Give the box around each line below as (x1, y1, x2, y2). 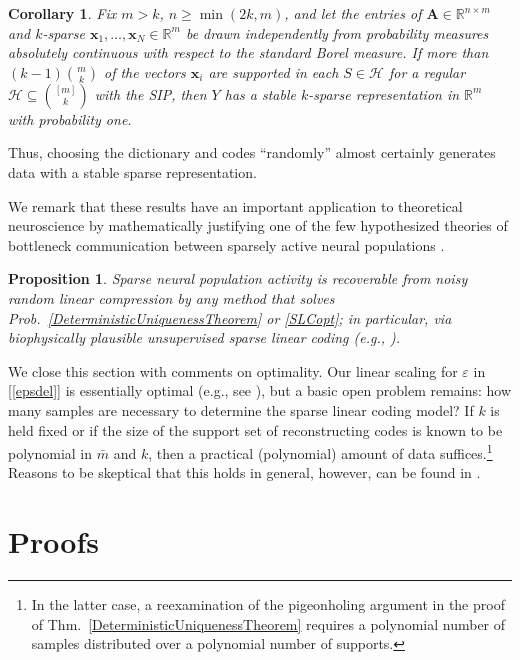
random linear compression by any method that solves (8, 287, 335, 308)
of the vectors (103, 61, 186, 82)
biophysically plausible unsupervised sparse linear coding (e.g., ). (8, 327, 401, 348)
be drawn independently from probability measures (185, 22, 489, 43)
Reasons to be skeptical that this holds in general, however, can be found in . (8, 462, 481, 483)
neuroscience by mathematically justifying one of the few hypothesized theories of (8, 215, 508, 236)
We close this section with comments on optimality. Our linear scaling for (8, 360, 458, 381)
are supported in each (208, 61, 339, 82)
